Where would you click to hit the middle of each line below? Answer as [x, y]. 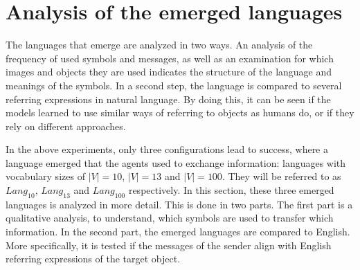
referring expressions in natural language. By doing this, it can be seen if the [168, 99]
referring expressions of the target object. [93, 259]
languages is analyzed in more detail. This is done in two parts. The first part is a [179, 204]
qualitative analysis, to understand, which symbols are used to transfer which [170, 218]
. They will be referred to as [281, 176]
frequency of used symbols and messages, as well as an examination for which [170, 58]
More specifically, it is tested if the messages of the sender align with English [169, 245]
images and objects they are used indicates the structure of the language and [169, 72]
